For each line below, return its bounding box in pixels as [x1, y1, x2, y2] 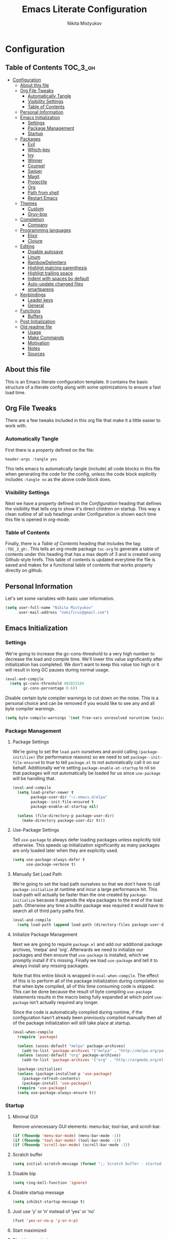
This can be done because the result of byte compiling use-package [12, 988, 152, 994]
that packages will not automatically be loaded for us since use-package [12, 770, 161, 776]
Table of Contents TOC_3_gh [5, 63, 96, 72]
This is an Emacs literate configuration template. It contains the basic [5, 378, 148, 385]
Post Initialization [20, 318, 56, 324]
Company [27, 221, 48, 228]
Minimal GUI [12, 1113, 38, 1120]
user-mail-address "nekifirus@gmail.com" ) [18, 610, 109, 615]
